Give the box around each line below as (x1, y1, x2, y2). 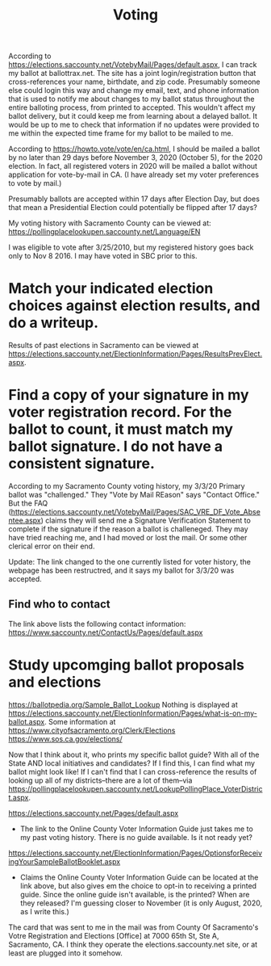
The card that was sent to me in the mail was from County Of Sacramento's (8, 922, 259, 932)
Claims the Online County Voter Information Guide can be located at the (19, 872, 259, 882)
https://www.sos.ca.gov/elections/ (8, 733, 123, 744)
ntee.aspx (8, 515, 42, 526)
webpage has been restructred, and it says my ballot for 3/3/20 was (8, 565, 235, 575)
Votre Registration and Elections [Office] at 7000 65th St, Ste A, (8, 930, 219, 940)
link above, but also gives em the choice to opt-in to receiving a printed (19, 880, 256, 890)
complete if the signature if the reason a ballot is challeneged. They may (8, 524, 248, 534)
